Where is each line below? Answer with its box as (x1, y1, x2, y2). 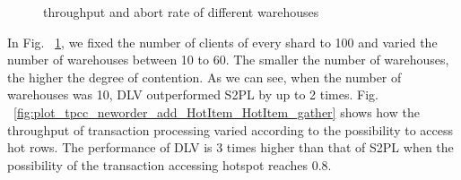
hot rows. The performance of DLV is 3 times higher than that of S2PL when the (7, 138, 454, 157)
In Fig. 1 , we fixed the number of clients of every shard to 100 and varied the (7, 32, 438, 51)
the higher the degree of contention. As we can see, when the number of (7, 67, 402, 86)
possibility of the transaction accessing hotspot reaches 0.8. (7, 155, 332, 174)
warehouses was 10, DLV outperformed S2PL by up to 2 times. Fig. (7, 85, 378, 104)
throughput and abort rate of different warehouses (43, 3, 319, 21)
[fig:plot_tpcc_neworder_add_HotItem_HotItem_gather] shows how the (13, 102, 420, 121)
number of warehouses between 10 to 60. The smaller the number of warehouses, (7, 50, 449, 69)
